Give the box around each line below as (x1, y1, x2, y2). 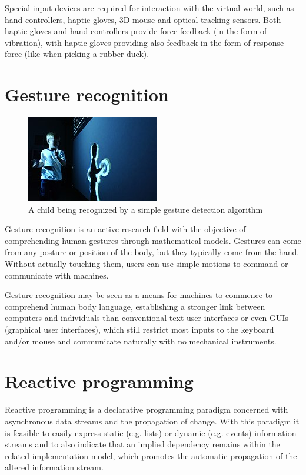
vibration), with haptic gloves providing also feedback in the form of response (5, 36, 284, 48)
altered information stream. (5, 461, 104, 473)
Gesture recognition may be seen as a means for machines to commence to (5, 289, 273, 301)
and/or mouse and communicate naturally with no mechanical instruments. (5, 334, 277, 347)
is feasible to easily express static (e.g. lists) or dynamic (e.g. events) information (5, 426, 297, 439)
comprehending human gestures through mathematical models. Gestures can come (5, 234, 301, 246)
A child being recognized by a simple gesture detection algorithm (28, 203, 263, 215)
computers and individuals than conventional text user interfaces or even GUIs (5, 312, 289, 324)
